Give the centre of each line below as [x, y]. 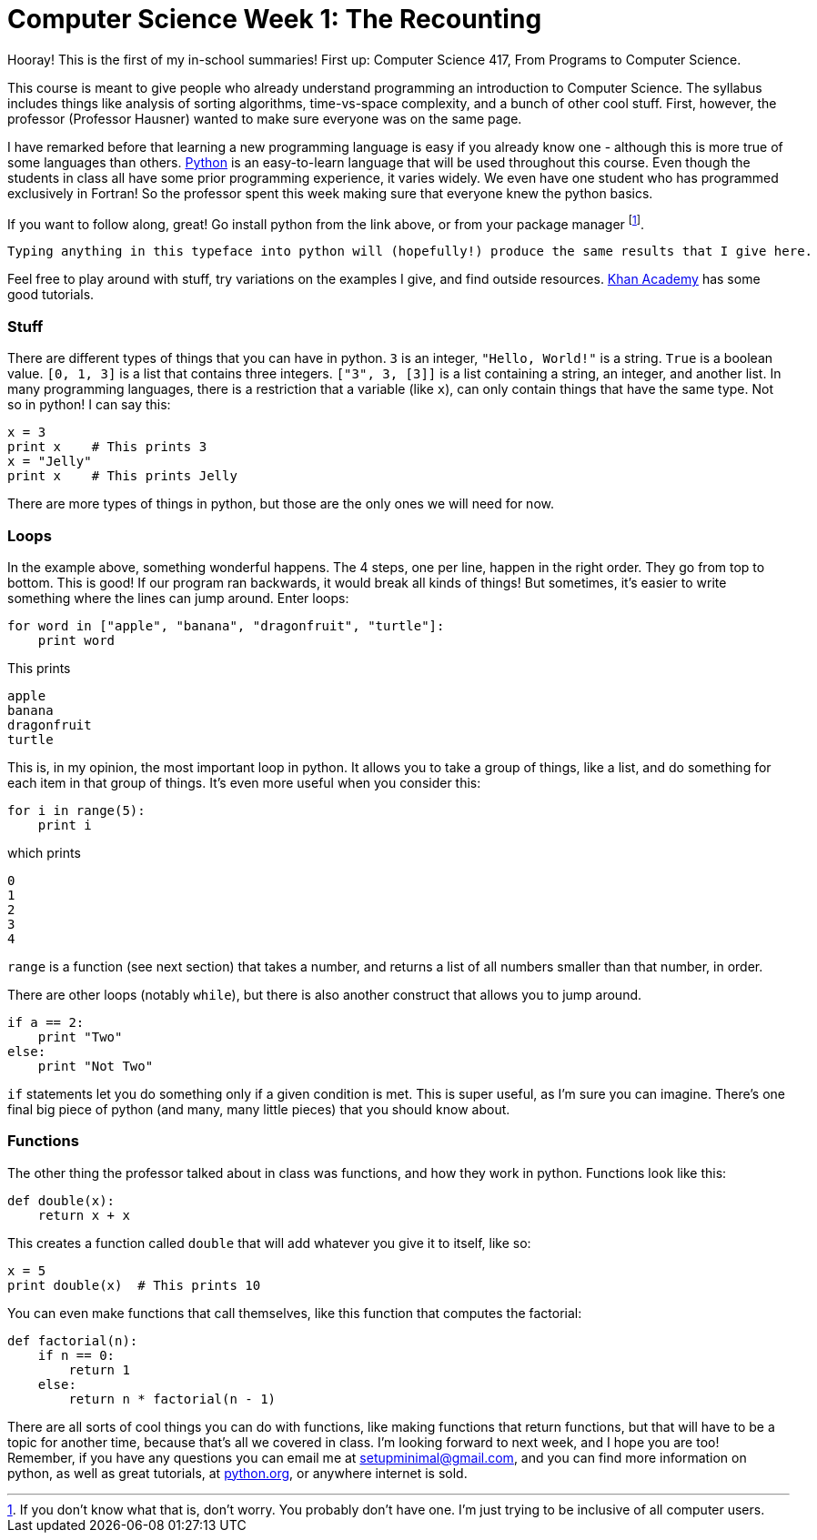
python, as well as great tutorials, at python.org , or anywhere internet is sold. [237, 1473]
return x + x [84, 1215]
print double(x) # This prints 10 [134, 1285]
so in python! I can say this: [89, 405]
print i [65, 825]
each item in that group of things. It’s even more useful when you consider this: [244, 782]
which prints [44, 852]
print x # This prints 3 [107, 447]
